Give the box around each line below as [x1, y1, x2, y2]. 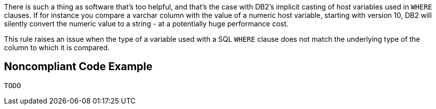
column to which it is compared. [4, 43, 110, 52]
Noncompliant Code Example [4, 60, 153, 73]
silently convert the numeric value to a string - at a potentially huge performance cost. [4, 19, 288, 28]
